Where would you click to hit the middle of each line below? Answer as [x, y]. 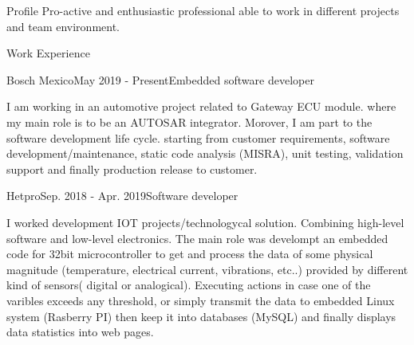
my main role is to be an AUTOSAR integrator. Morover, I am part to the [189, 122]
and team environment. [63, 26]
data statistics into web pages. [80, 332]
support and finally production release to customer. [132, 169]
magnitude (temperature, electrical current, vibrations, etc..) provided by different [207, 269]
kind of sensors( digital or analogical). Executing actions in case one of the [189, 285]
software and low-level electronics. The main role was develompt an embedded [197, 238]
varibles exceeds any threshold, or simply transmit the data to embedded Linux [201, 300]
